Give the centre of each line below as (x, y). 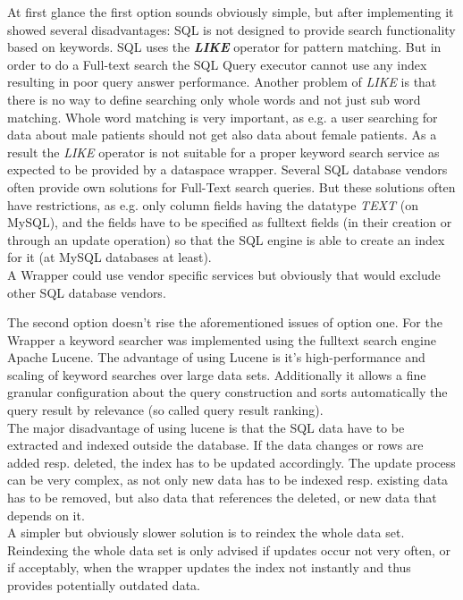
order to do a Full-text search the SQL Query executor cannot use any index (217, 64)
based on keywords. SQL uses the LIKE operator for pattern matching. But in (224, 47)
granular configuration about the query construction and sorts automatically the (227, 392)
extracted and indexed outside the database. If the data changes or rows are (215, 445)
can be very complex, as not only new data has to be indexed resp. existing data (228, 480)
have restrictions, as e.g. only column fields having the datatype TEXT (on (213, 204)
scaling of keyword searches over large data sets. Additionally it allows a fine (217, 374)
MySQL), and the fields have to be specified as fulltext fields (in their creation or (230, 222)
